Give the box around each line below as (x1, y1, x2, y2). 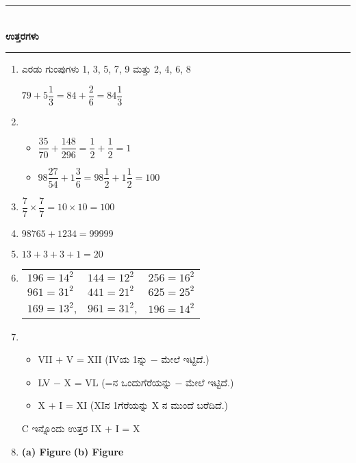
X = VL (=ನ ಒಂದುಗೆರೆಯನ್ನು (64, 375, 172, 389)
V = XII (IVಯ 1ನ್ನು (66, 352, 147, 366)
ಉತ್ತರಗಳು (5, 28, 39, 42)
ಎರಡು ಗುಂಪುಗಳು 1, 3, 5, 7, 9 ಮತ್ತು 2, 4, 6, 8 (21, 62, 191, 76)
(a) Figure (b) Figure (21, 444, 124, 458)
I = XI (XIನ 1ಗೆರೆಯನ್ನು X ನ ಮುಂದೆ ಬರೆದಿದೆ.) (59, 398, 228, 412)
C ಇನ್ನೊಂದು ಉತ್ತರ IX (21, 421, 102, 435)
